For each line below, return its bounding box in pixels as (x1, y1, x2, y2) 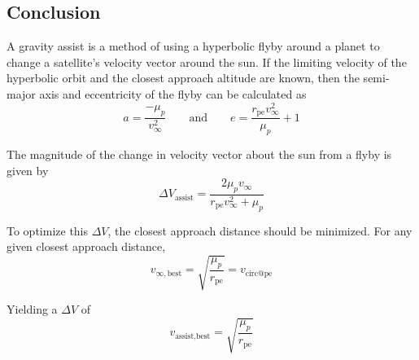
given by (7, 161, 49, 178)
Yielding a (7, 301, 58, 318)
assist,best (175, 331, 211, 340)
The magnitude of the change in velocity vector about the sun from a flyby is (7, 145, 392, 162)
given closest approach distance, (7, 238, 166, 255)
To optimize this (7, 222, 89, 239)
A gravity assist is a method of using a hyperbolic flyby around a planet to (7, 37, 380, 55)
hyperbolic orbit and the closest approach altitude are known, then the (7, 69, 360, 86)
